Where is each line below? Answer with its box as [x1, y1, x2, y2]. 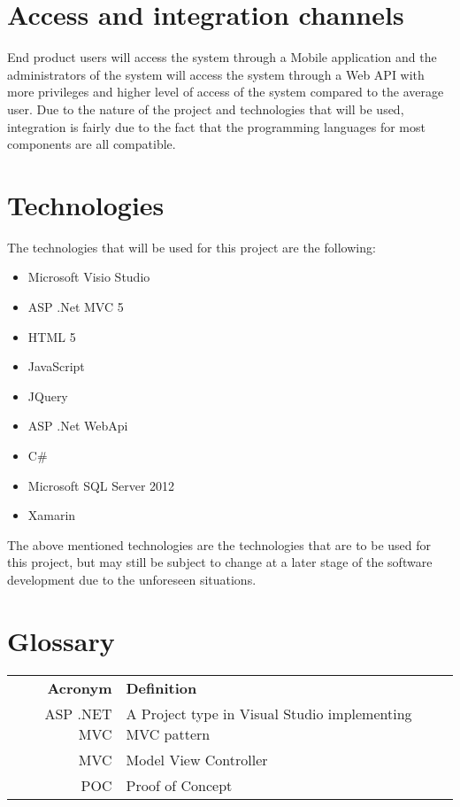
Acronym [47, 677, 112, 698]
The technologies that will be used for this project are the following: [7, 237, 376, 256]
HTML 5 [27, 327, 76, 345]
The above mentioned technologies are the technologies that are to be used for [7, 535, 432, 554]
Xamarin [27, 506, 76, 524]
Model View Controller [126, 749, 268, 770]
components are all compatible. [7, 135, 176, 153]
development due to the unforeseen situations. [7, 570, 257, 588]
